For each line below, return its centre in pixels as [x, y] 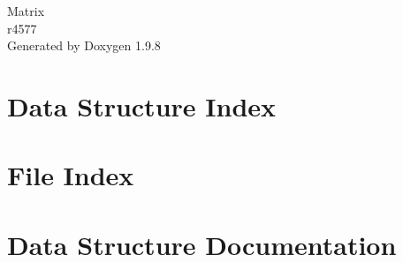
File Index [71, 175]
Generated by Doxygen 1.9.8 [84, 45]
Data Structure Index [142, 105]
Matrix [26, 11]
